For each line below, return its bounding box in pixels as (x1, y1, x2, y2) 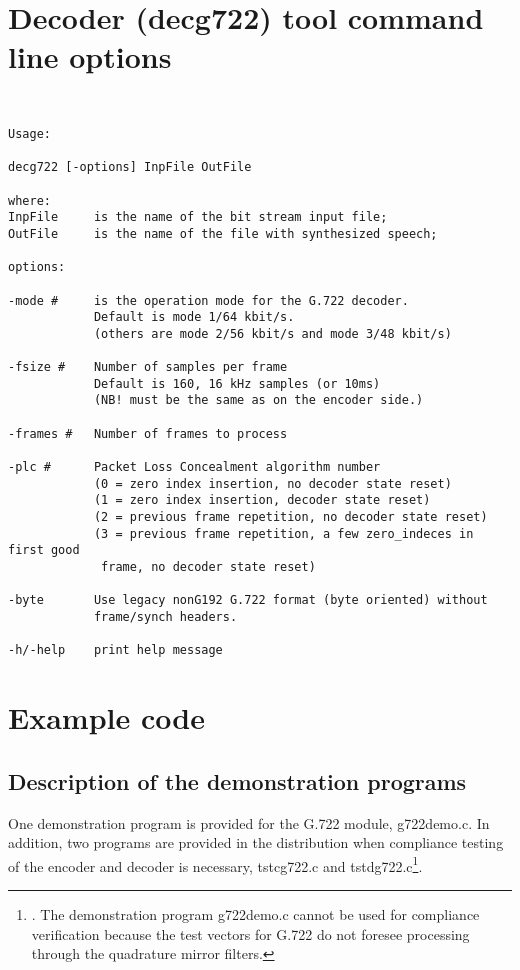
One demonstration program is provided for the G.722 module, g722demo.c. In (8, 812, 490, 833)
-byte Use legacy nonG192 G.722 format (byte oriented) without (8, 593, 488, 608)
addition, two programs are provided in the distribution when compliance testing (8, 832, 504, 853)
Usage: (8, 126, 51, 141)
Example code (8, 697, 205, 738)
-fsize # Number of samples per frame (8, 360, 288, 375)
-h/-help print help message (8, 643, 223, 658)
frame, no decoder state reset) (101, 560, 316, 575)
